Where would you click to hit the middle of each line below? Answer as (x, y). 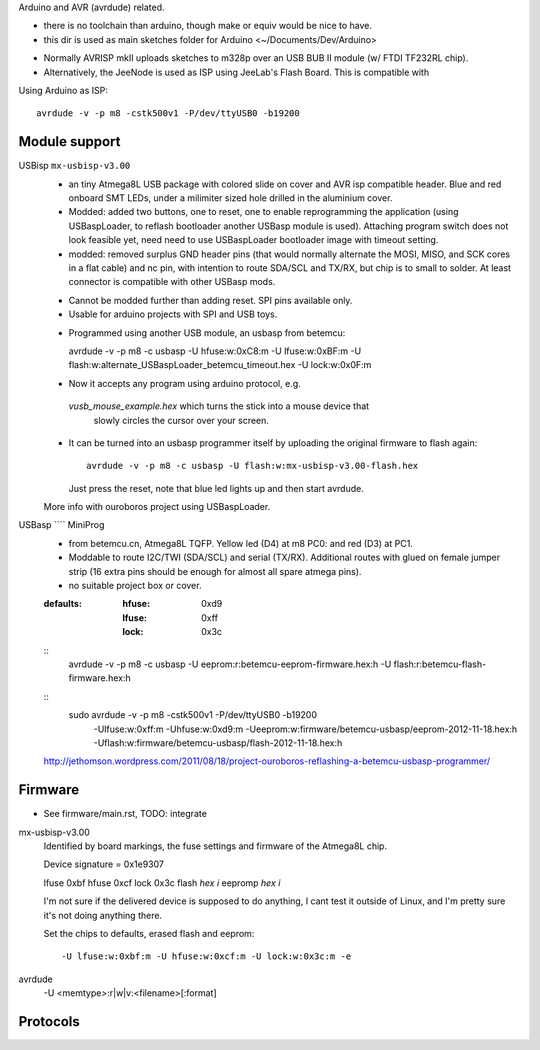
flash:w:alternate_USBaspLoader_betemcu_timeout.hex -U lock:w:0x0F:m (220, 365)
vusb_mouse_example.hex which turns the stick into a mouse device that (219, 406)
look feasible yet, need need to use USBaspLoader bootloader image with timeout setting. (253, 240)
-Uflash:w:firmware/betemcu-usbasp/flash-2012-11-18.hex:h (218, 742)
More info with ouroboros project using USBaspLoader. (157, 507)
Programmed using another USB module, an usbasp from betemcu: (207, 332)
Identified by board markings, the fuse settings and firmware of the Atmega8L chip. (215, 846)
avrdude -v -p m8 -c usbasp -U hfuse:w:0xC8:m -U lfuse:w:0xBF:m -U (215, 351)
